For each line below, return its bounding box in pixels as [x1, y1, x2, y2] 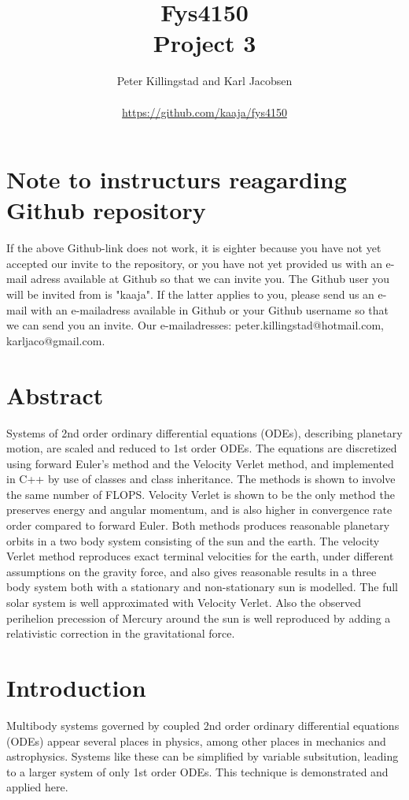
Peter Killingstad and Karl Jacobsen [116, 73, 293, 89]
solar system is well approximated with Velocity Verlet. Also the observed [6, 594, 361, 611]
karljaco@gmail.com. [6, 332, 105, 348]
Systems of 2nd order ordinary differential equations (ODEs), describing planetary [6, 424, 403, 441]
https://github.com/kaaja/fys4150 [122, 103, 287, 120]
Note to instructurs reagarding [6, 163, 347, 195]
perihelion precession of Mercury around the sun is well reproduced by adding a [6, 609, 391, 626]
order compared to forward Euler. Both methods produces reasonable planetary [6, 517, 390, 534]
